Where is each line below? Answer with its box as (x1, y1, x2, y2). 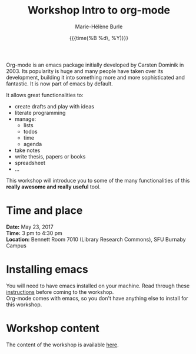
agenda (23, 140, 42, 147)
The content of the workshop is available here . (6, 341, 119, 348)
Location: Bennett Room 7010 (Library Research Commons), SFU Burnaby (6, 236, 187, 243)
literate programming (14, 109, 66, 116)
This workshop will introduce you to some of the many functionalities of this (6, 177, 190, 184)
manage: (14, 115, 36, 123)
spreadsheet (14, 159, 46, 166)
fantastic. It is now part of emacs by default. (6, 80, 113, 87)
